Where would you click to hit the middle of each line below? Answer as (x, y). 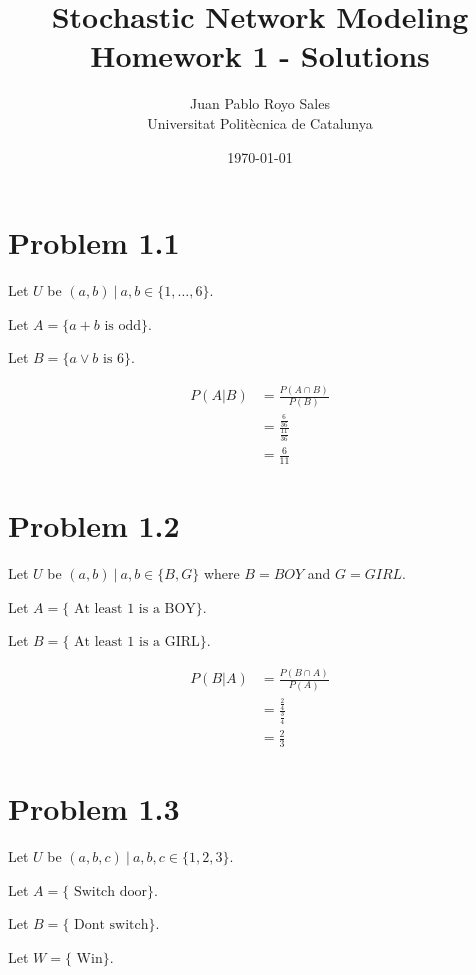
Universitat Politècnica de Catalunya (260, 122)
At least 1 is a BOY (134, 608)
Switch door (110, 891)
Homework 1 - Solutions (260, 55)
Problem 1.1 (94, 242)
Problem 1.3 (94, 808)
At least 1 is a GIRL (137, 642)
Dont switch (111, 925)
